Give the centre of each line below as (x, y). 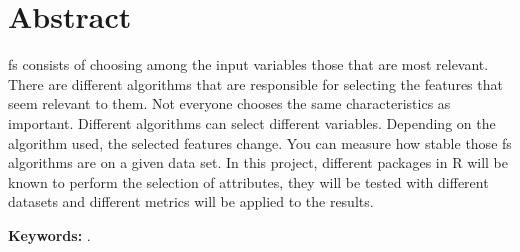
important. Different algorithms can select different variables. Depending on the (252, 122)
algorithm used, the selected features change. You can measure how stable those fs (260, 142)
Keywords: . (49, 234)
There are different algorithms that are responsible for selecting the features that (255, 83)
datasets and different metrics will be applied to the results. (191, 201)
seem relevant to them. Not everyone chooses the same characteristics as (229, 103)
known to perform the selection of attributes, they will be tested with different (248, 181)
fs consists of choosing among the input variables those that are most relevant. (248, 64)
